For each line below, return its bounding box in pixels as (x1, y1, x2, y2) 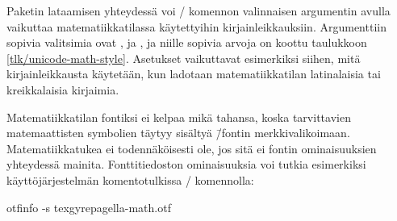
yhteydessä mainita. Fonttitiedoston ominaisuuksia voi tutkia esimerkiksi (6, 156, 366, 173)
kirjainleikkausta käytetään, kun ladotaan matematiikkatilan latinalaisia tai (6, 65, 381, 82)
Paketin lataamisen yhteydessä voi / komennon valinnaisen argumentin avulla (6, 2, 391, 19)
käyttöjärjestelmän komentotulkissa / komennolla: (6, 171, 254, 188)
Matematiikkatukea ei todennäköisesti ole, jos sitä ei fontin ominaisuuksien (6, 140, 377, 156)
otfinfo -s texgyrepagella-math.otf (6, 198, 171, 215)
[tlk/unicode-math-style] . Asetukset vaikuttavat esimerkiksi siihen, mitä (6, 49, 361, 66)
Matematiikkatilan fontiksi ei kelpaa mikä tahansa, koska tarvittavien (6, 108, 351, 125)
